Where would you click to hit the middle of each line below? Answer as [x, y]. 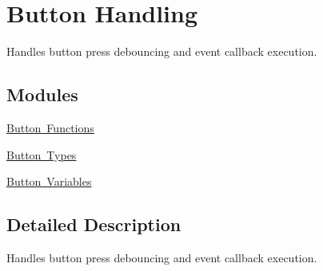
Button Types [42, 154]
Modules [42, 94]
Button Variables [49, 181]
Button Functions [50, 127]
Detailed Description [94, 224]
